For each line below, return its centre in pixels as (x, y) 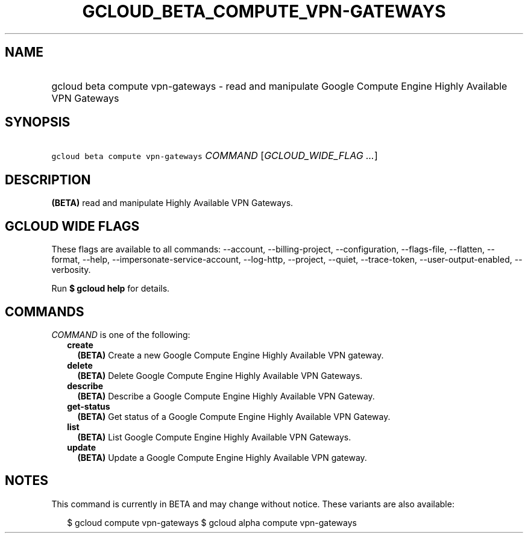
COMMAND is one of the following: (121, 334)
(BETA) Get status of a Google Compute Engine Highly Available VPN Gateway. (234, 416)
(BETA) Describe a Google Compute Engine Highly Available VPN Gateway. (226, 396)
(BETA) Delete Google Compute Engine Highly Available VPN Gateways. (220, 375)
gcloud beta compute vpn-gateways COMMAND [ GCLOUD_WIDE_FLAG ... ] (215, 156)
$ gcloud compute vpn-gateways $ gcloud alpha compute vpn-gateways (212, 522)
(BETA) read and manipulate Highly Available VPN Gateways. (172, 203)
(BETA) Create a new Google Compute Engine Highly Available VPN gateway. (231, 355)
